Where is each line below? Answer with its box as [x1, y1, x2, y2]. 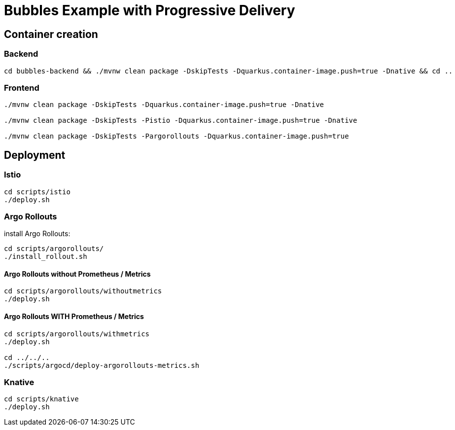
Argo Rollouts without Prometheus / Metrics [4, 269, 151, 278]
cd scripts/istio [4, 187, 70, 196]
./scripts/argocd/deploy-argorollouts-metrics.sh [4, 361, 200, 369]
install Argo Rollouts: [4, 229, 70, 238]
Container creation [4, 28, 98, 40]
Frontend [4, 82, 39, 93]
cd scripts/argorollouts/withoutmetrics [4, 287, 162, 295]
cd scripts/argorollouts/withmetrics [4, 329, 150, 338]
